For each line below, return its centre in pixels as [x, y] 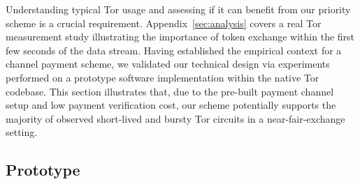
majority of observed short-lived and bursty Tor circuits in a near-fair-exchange [175, 118]
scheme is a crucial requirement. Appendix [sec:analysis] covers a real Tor [164, 23]
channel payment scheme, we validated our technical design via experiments [168, 64]
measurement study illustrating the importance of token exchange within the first [180, 37]
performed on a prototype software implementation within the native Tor [163, 77]
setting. [22, 132]
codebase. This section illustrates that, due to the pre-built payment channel [170, 91]
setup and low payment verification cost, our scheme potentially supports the [171, 105]
